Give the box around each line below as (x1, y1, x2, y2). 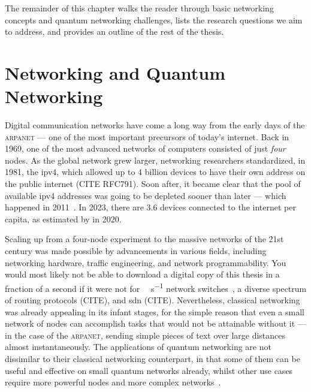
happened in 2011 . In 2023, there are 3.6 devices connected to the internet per (5, 201, 296, 213)
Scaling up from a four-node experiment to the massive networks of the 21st (5, 233, 284, 245)
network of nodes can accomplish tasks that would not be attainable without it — (5, 317, 306, 330)
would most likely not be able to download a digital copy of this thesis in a (5, 268, 280, 281)
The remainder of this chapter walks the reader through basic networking (5, 2, 274, 14)
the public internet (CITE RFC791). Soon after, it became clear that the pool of (5, 177, 301, 190)
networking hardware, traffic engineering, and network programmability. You (5, 256, 286, 269)
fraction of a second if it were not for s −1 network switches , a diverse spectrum (5, 280, 307, 294)
